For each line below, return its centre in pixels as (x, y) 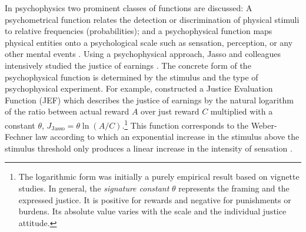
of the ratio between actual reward (67, 111)
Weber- (264, 125)
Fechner (19, 137)
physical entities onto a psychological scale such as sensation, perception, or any (149, 42)
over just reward (170, 111)
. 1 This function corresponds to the (185, 124)
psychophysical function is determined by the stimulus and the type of (132, 77)
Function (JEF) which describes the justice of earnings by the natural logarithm (149, 100)
